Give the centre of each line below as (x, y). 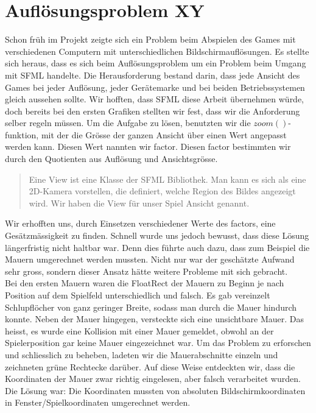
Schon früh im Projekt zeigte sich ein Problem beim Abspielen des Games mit (150, 39)
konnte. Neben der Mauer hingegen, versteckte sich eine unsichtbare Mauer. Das (155, 319)
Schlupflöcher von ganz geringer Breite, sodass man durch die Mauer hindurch (151, 307)
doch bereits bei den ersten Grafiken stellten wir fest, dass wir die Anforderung (153, 111)
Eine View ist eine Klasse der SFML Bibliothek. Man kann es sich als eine (167, 179)
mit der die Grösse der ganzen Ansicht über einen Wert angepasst (164, 134)
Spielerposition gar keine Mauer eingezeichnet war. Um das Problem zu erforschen (158, 343)
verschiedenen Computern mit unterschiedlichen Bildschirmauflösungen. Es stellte (157, 51)
